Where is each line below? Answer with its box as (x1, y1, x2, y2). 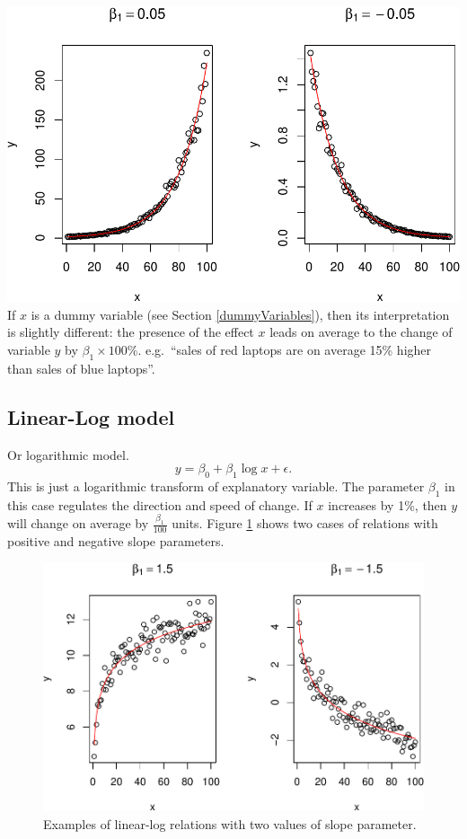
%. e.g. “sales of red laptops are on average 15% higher (127, 340, 432, 359)
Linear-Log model (7, 402, 175, 430)
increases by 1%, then (328, 495, 447, 514)
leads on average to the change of (269, 322, 453, 341)
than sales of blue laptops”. (7, 358, 155, 377)
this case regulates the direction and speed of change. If (7, 495, 313, 514)
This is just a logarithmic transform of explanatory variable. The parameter (7, 477, 425, 495)
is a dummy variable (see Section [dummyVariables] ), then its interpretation (31, 305, 450, 323)
